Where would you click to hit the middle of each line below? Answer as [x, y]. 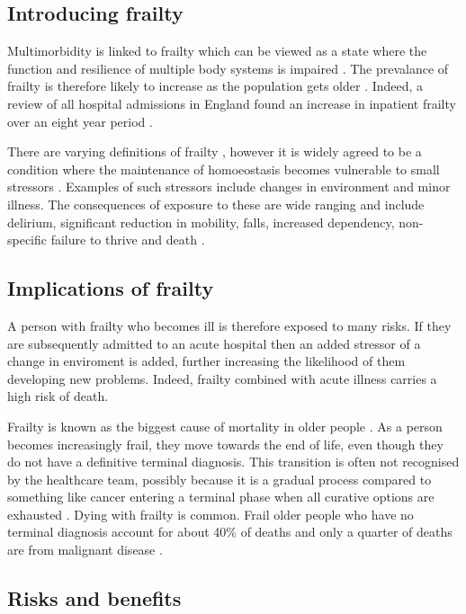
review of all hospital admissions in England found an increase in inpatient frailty [232, 103]
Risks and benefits [94, 598]
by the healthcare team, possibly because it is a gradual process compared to [220, 479]
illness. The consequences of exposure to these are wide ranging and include [216, 204]
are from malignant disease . [85, 550]
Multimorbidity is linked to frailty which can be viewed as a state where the [217, 51]
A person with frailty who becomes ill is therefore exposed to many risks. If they [229, 325]
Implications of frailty [111, 288]
